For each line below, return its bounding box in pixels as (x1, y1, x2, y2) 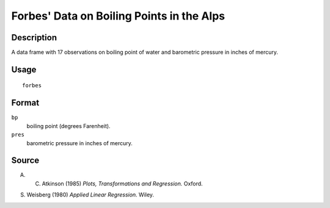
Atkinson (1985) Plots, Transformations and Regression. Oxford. (42, 180, 203, 187)
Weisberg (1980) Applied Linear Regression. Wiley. (26, 191, 155, 198)
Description (11, 32, 57, 43)
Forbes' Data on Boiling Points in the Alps (11, 9, 226, 23)
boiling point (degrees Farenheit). (26, 122, 111, 129)
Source (11, 156, 40, 166)
